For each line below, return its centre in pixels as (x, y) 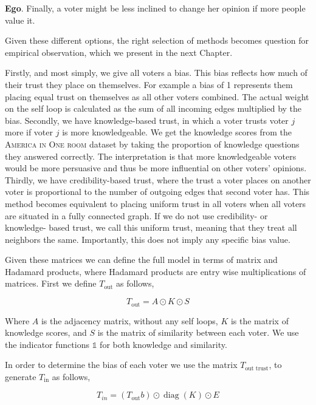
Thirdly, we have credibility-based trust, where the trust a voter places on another (158, 179)
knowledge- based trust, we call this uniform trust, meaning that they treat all (151, 227)
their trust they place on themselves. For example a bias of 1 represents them (149, 84)
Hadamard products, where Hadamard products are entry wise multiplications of (156, 271)
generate (21, 376)
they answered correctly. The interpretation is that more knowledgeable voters (151, 156)
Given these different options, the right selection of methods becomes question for (157, 40)
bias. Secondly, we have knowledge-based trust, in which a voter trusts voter (147, 120)
